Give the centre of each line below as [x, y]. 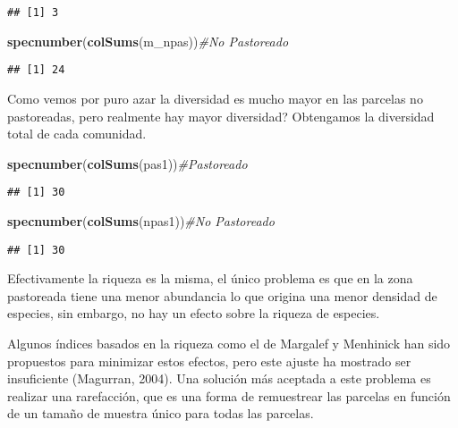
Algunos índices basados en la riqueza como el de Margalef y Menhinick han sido [229, 343]
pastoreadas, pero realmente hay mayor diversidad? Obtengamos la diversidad [221, 116]
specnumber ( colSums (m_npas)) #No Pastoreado [148, 41]
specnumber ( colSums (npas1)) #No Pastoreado [141, 220]
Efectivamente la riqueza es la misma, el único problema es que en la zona [210, 278]
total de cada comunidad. [77, 134]
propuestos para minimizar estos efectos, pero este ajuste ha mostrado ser [209, 361]
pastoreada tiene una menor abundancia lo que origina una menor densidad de [222, 295]
